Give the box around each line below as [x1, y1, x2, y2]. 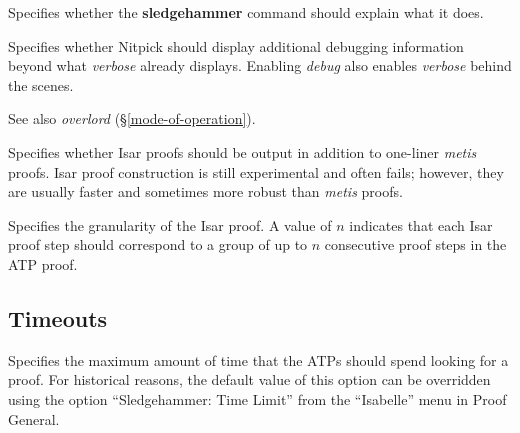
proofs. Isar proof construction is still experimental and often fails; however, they [8, 161, 504, 182]
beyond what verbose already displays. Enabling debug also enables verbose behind [8, 55, 512, 76]
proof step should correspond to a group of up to [8, 234, 308, 255]
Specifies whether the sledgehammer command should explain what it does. [8, 2, 484, 22]
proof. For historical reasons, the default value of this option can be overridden [8, 369, 491, 390]
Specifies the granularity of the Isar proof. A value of [8, 214, 332, 235]
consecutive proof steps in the [324, 234, 507, 255]
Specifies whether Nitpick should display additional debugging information [8, 35, 464, 56]
